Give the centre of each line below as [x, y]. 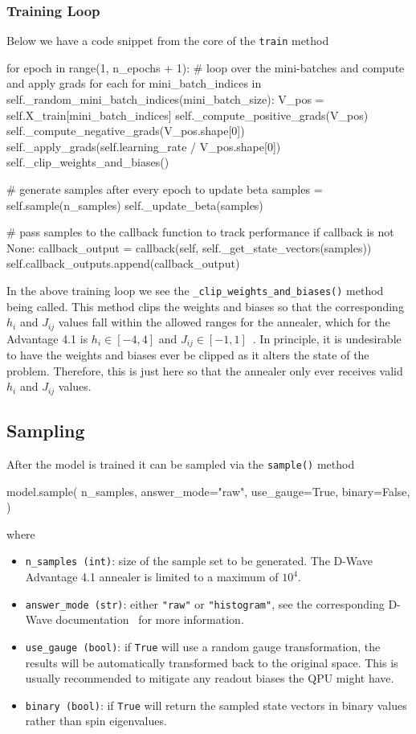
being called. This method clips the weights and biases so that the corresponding [205, 306]
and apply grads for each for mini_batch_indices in [134, 83]
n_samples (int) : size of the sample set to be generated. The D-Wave [199, 561]
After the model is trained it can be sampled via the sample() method [181, 464]
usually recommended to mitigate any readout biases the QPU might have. [210, 678]
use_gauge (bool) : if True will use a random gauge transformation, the [203, 646]
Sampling [46, 431]
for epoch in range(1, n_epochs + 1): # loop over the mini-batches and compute [206, 67]
